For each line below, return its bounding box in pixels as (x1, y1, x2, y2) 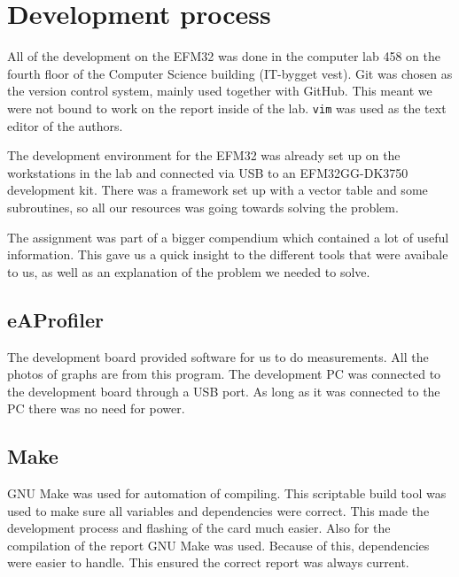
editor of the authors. (7, 116, 123, 135)
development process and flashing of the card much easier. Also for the (7, 519, 391, 537)
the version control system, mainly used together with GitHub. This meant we (7, 81, 432, 100)
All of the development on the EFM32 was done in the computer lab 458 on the (7, 47, 440, 65)
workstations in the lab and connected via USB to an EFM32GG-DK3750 (7, 163, 408, 181)
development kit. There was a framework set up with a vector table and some (7, 181, 428, 199)
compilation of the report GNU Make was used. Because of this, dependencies (7, 535, 430, 554)
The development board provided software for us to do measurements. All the (7, 347, 429, 365)
